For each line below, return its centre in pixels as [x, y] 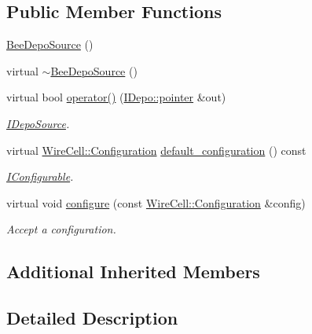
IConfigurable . [40, 176]
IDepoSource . [38, 123]
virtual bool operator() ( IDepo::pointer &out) [116, 97]
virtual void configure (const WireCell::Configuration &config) [156, 202]
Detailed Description [92, 318]
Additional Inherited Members [133, 272]
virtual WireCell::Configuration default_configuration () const [156, 150]
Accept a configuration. [61, 229]
